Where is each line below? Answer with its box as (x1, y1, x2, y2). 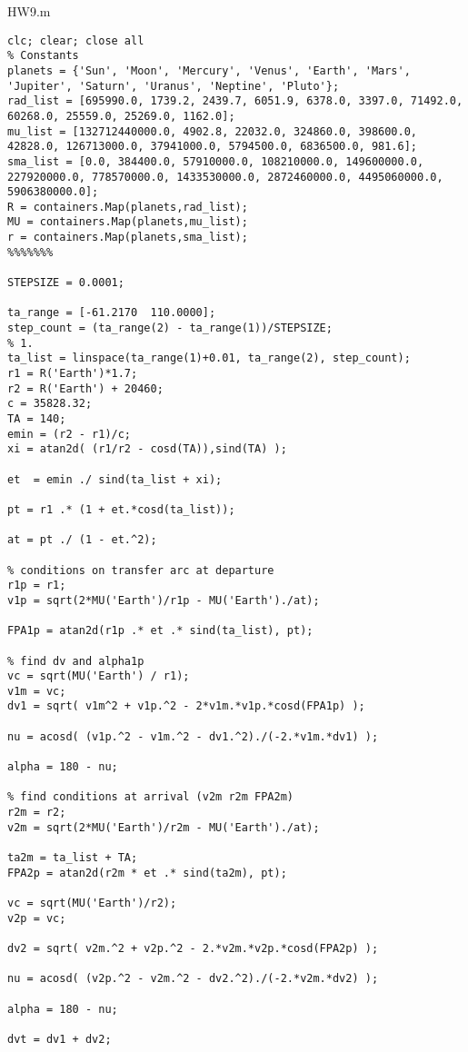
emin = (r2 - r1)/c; (7, 427, 132, 441)
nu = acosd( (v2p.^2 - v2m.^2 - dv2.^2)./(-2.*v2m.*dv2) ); (7, 972, 379, 986)
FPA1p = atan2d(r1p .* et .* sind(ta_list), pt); (7, 624, 314, 638)
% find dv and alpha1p (7, 654, 144, 668)
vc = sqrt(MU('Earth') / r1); (7, 670, 190, 683)
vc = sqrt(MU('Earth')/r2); (7, 897, 177, 909)
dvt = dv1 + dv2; (7, 1032, 112, 1046)
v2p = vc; (7, 911, 66, 925)
